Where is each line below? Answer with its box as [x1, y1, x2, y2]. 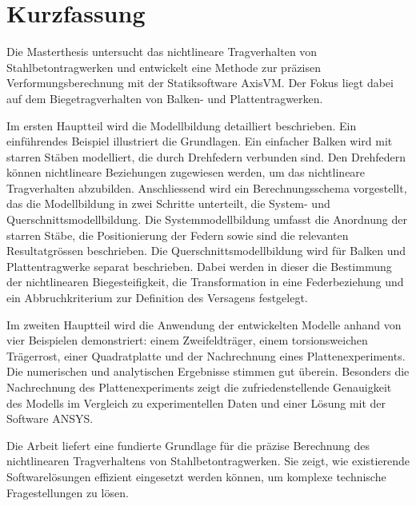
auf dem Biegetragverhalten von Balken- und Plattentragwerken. [6, 90, 323, 106]
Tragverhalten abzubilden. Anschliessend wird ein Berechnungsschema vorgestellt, [6, 179, 407, 196]
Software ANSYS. [6, 410, 94, 427]
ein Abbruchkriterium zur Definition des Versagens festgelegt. [6, 289, 308, 306]
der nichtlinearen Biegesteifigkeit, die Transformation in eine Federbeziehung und [6, 273, 404, 290]
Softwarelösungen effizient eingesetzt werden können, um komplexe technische [6, 468, 386, 484]
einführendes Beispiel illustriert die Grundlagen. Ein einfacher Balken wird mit [6, 133, 393, 149]
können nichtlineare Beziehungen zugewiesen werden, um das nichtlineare [6, 164, 366, 181]
